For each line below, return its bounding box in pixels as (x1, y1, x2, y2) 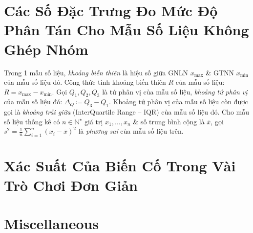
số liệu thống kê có (4, 116, 60, 126)
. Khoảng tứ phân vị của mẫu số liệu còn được (109, 96, 248, 107)
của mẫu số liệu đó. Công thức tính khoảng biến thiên (4, 77, 166, 87)
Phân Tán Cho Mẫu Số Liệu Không (4, 20, 249, 40)
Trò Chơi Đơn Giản (4, 175, 138, 195)
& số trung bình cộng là (133, 116, 205, 126)
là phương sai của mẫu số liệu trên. (78, 126, 184, 136)
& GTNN (206, 67, 234, 77)
